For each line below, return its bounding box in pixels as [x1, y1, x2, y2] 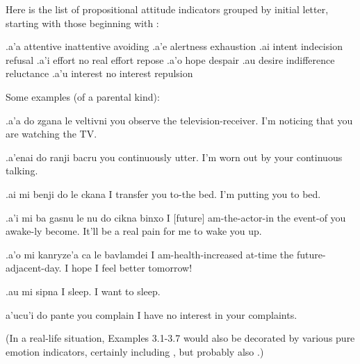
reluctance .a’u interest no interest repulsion [6, 66, 193, 81]
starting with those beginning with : [6, 15, 159, 30]
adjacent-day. [6, 260, 62, 275]
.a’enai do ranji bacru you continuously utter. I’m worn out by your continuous [6, 149, 343, 164]
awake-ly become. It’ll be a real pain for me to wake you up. [6, 224, 262, 238]
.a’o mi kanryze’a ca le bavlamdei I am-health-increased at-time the [6, 247, 294, 261]
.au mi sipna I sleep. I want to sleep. [6, 283, 161, 298]
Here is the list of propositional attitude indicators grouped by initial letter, [6, 2, 329, 16]
